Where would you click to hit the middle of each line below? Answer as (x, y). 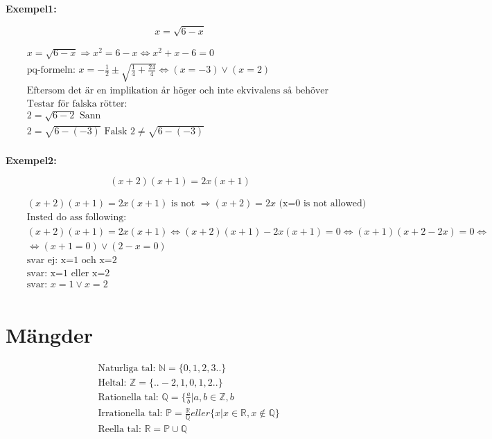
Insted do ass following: (77, 218)
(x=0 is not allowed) (323, 204)
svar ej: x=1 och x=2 (72, 260)
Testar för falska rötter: (77, 104)
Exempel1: (31, 8)
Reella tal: (120, 430)
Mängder (50, 334)
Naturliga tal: (127, 368)
